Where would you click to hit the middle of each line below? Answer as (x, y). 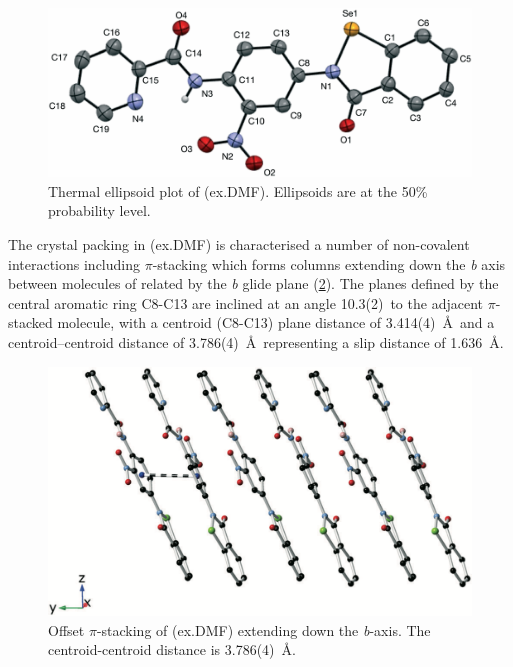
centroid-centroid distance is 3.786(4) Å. (172, 649)
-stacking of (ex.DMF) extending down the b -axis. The (263, 629)
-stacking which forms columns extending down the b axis (329, 263)
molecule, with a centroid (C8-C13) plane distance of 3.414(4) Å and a (276, 322)
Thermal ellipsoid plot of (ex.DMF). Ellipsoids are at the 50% (238, 190)
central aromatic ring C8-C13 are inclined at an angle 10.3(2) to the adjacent (245, 302)
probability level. (99, 210)
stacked (30, 322)
